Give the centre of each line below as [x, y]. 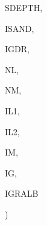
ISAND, [20, 28]
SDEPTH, [24, 7]
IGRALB [22, 193]
